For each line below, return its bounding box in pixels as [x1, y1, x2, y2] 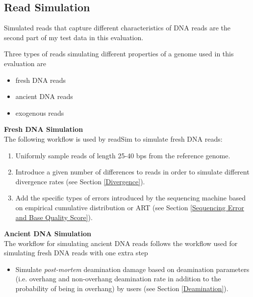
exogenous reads [15, 107, 64, 118]
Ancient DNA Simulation [4, 228, 92, 239]
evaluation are [4, 58, 46, 68]
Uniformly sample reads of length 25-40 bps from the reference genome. [15, 150, 230, 160]
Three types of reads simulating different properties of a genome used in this [4, 49, 234, 59]
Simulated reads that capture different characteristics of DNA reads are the [4, 23, 230, 33]
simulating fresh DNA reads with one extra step [4, 247, 148, 258]
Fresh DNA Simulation [4, 124, 83, 134]
